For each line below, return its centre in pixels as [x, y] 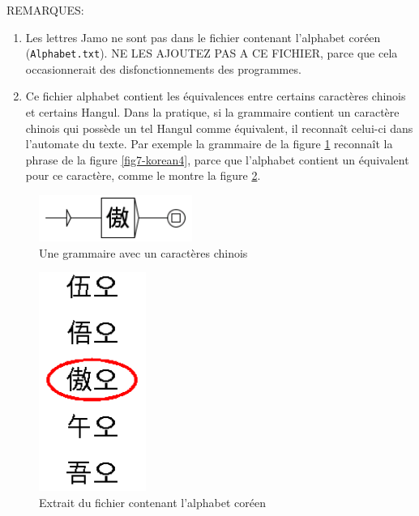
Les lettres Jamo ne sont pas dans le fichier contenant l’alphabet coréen [203, 37]
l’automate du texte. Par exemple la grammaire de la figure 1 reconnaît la [209, 144]
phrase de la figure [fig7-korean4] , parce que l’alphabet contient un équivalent [217, 159]
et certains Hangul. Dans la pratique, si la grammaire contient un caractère [212, 112]
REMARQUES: [45, 10]
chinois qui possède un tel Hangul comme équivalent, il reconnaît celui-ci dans [219, 128]
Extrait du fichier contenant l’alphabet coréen [152, 502]
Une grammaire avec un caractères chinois [143, 252]
